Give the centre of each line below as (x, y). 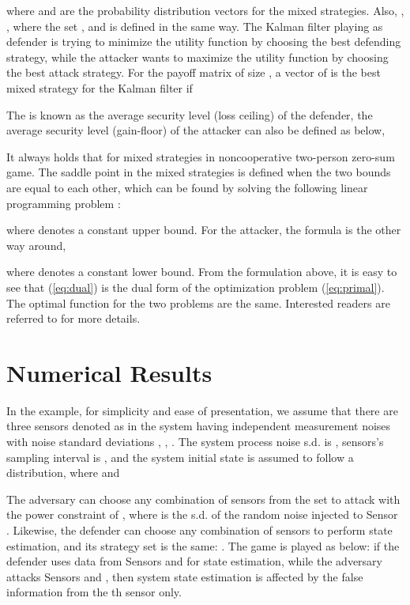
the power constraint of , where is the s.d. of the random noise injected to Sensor (202, 514)
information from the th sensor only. (94, 592)
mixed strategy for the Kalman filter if (100, 87)
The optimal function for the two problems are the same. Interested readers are (198, 302)
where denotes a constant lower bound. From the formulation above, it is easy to (202, 272)
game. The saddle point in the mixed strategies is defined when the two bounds (199, 172)
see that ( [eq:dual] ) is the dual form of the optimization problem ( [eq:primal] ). (196, 287)
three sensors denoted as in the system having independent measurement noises (199, 426)
